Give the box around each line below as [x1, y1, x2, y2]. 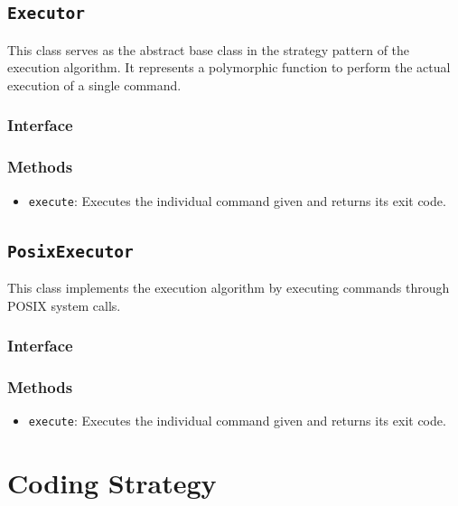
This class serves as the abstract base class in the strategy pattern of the [7, 40, 410, 59]
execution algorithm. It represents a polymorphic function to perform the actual [7, 58, 451, 77]
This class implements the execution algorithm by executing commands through [7, 278, 450, 297]
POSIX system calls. [7, 295, 121, 314]
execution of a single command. [7, 75, 182, 94]
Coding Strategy [7, 464, 217, 501]
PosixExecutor [7, 241, 134, 261]
